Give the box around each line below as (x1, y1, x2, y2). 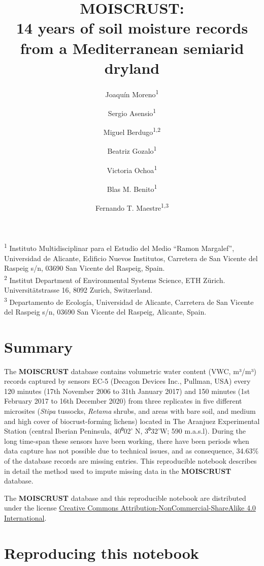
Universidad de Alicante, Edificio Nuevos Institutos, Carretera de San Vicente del (4, 252, 258, 263)
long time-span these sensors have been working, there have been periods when (4, 435, 249, 446)
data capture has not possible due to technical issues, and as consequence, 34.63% (4, 445, 259, 456)
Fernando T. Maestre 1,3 (95, 201, 169, 213)
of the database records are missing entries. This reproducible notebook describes (4, 456, 257, 466)
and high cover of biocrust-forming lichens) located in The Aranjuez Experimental (4, 415, 260, 426)
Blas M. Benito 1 (107, 182, 157, 194)
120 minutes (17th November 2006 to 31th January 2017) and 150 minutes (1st (4, 385, 250, 396)
